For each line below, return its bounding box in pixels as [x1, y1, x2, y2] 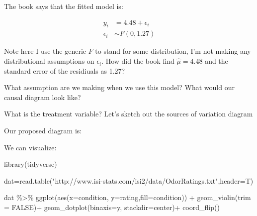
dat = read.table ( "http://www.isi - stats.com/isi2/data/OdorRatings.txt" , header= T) [4, 175, 254, 186]
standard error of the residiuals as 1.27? [4, 65, 125, 76]
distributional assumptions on [4, 56, 94, 66]
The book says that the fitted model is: [4, 1, 123, 11]
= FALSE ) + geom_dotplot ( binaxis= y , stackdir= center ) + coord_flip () [4, 202, 220, 212]
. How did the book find [101, 56, 174, 66]
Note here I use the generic [4, 46, 86, 56]
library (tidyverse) [4, 159, 57, 169]
